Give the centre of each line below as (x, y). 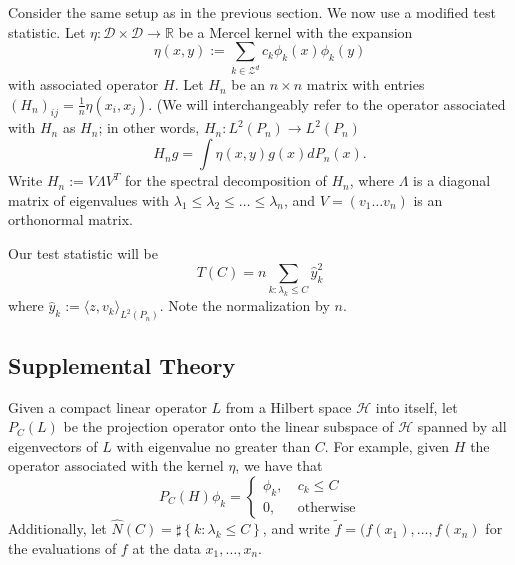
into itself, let (416, 406)
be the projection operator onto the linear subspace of (228, 426)
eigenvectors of (53, 445)
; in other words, (149, 127)
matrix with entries (365, 84)
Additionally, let (57, 528)
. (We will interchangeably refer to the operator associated (327, 103)
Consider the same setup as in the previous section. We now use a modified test (252, 12)
